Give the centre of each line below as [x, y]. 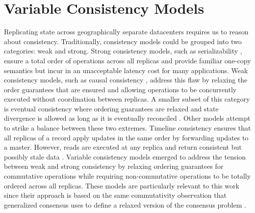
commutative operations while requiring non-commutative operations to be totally [127, 176]
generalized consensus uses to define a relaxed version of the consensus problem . [125, 204]
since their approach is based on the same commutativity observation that [115, 195]
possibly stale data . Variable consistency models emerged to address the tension [125, 156]
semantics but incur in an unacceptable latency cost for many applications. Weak [126, 70]
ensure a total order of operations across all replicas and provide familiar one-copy [127, 60]
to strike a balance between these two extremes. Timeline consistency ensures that [127, 128]
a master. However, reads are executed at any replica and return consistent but [123, 147]
